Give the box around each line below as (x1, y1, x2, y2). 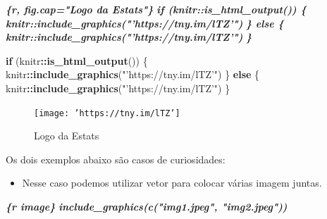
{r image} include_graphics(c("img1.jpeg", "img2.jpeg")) (6, 199, 288, 213)
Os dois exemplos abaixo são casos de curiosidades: (6, 151, 226, 166)
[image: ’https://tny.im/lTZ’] (34, 108, 180, 118)
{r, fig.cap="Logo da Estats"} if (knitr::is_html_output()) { (6, 2, 307, 16)
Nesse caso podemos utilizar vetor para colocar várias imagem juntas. (22, 175, 322, 190)
